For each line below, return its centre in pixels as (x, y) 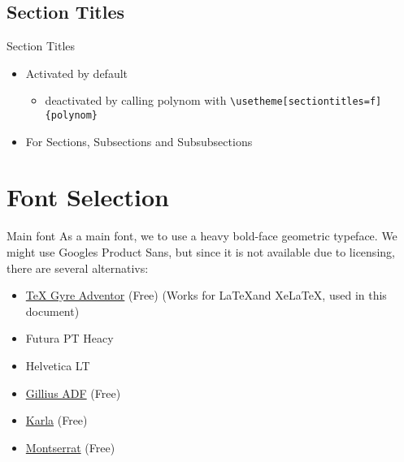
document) (52, 311)
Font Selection (88, 197)
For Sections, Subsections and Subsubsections (139, 141)
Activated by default (77, 73)
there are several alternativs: (78, 268)
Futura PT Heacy (70, 338)
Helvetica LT (58, 365)
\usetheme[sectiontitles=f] (306, 102)
